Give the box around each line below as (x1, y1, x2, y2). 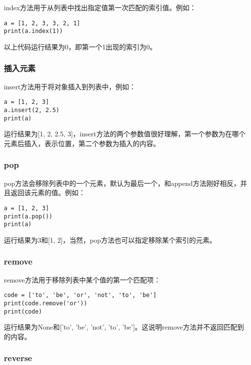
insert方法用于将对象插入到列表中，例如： (4, 81, 136, 91)
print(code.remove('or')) (4, 299, 87, 307)
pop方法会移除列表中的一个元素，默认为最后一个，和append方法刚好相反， (4, 178, 240, 188)
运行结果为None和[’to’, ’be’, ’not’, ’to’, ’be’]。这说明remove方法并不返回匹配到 (4, 322, 244, 332)
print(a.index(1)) (4, 28, 63, 35)
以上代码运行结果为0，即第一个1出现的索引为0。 (4, 41, 157, 51)
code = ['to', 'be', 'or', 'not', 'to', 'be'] (4, 292, 157, 299)
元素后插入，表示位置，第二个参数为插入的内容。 (4, 138, 160, 148)
